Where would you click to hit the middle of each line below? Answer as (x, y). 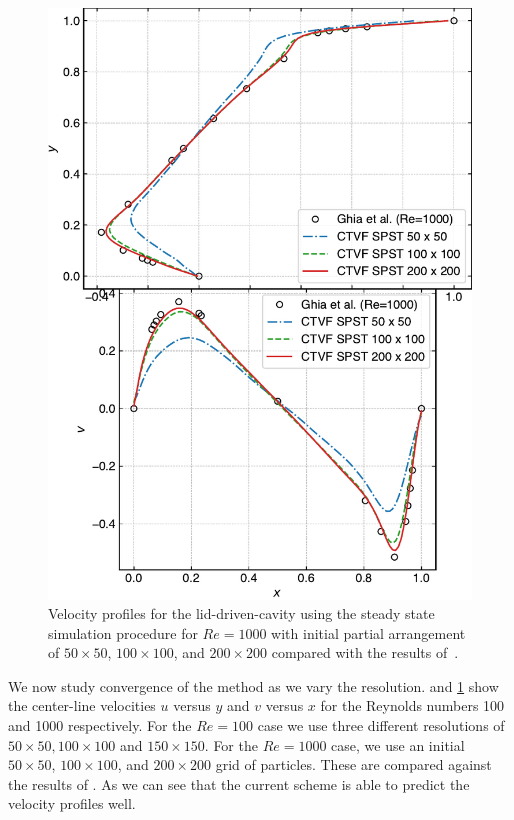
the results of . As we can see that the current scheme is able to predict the (239, 783)
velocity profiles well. (72, 803)
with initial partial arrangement (368, 632)
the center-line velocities (82, 705)
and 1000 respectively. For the (100, 725)
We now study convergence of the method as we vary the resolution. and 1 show (253, 685)
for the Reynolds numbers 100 (412, 705)
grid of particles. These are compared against (353, 764)
